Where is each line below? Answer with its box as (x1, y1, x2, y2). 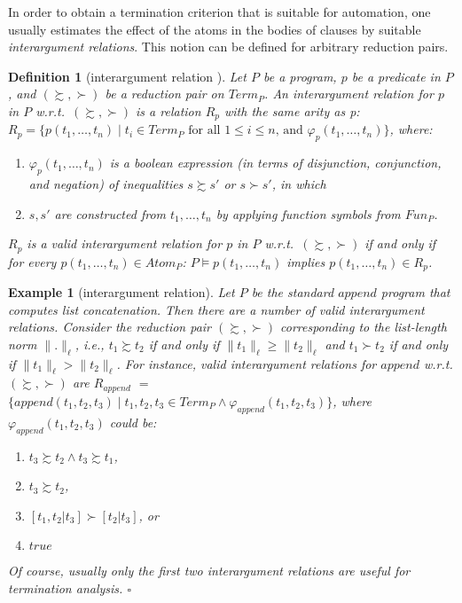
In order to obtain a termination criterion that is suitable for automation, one (8, 3, 431, 20)
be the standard (251, 283, 334, 301)
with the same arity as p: (223, 101, 360, 120)
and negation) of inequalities (28, 175, 184, 193)
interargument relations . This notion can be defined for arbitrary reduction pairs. (8, 37, 449, 56)
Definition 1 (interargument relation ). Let (8, 67, 247, 85)
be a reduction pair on (105, 84, 224, 103)
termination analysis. (8, 578, 123, 597)
